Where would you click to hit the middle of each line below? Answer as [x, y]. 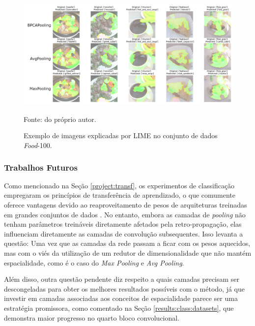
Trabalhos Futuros [41, 167]
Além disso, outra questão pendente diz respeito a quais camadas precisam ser [122, 279]
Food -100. [38, 145]
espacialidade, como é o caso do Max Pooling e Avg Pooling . [94, 262]
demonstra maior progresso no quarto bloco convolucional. [92, 317]
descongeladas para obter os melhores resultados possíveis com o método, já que [125, 288]
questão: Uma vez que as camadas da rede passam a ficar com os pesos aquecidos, [127, 243]
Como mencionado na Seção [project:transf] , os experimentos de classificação [119, 185]
